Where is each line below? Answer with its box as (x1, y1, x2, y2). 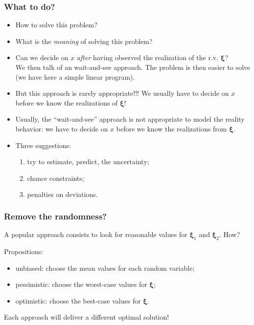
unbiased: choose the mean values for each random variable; (15, 262, 195, 273)
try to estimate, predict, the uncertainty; (27, 156, 149, 167)
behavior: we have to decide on (15, 123, 108, 133)
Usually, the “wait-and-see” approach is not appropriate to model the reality (15, 114, 245, 124)
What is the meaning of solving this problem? (15, 36, 153, 46)
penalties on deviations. (27, 189, 98, 199)
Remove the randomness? (4, 210, 107, 222)
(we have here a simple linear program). (15, 71, 135, 82)
